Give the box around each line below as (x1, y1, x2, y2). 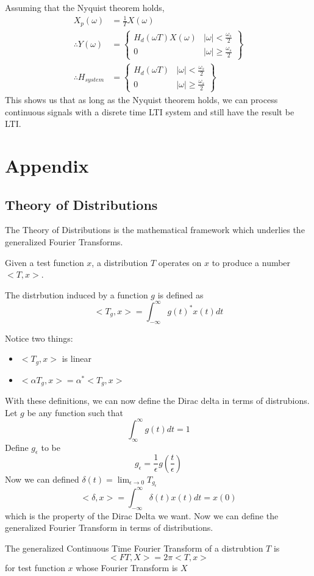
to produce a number (212, 256, 291, 268)
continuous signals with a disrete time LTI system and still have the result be (5, 105, 294, 118)
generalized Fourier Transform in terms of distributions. (5, 521, 213, 534)
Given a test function (5, 256, 84, 268)
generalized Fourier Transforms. (5, 235, 123, 248)
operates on (158, 256, 202, 268)
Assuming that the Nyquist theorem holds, (5, 1, 165, 13)
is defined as (157, 288, 204, 301)
